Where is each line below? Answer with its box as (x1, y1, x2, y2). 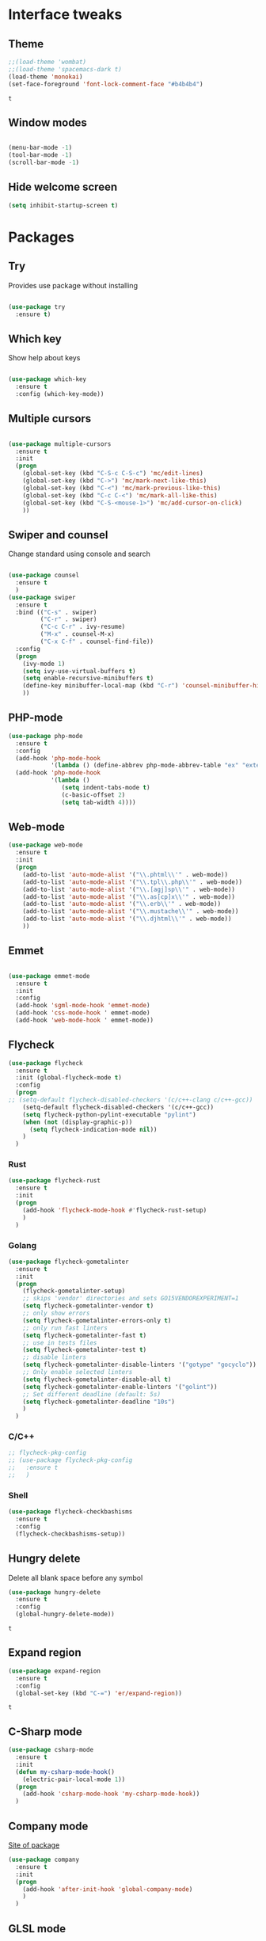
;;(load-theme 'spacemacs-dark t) (8, 65, 123, 73)
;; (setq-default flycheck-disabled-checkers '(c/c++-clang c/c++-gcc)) (8, 1096, 253, 1104)
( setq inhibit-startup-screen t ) (8, 201, 119, 209)
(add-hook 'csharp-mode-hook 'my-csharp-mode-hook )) (22, 1790, 200, 1798)
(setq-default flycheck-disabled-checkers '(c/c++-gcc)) (22, 1103, 215, 1111)
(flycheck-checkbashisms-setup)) (15, 1530, 126, 1538)
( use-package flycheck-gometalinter (8, 1258, 129, 1265)
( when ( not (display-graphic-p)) (22, 1118, 133, 1126)
